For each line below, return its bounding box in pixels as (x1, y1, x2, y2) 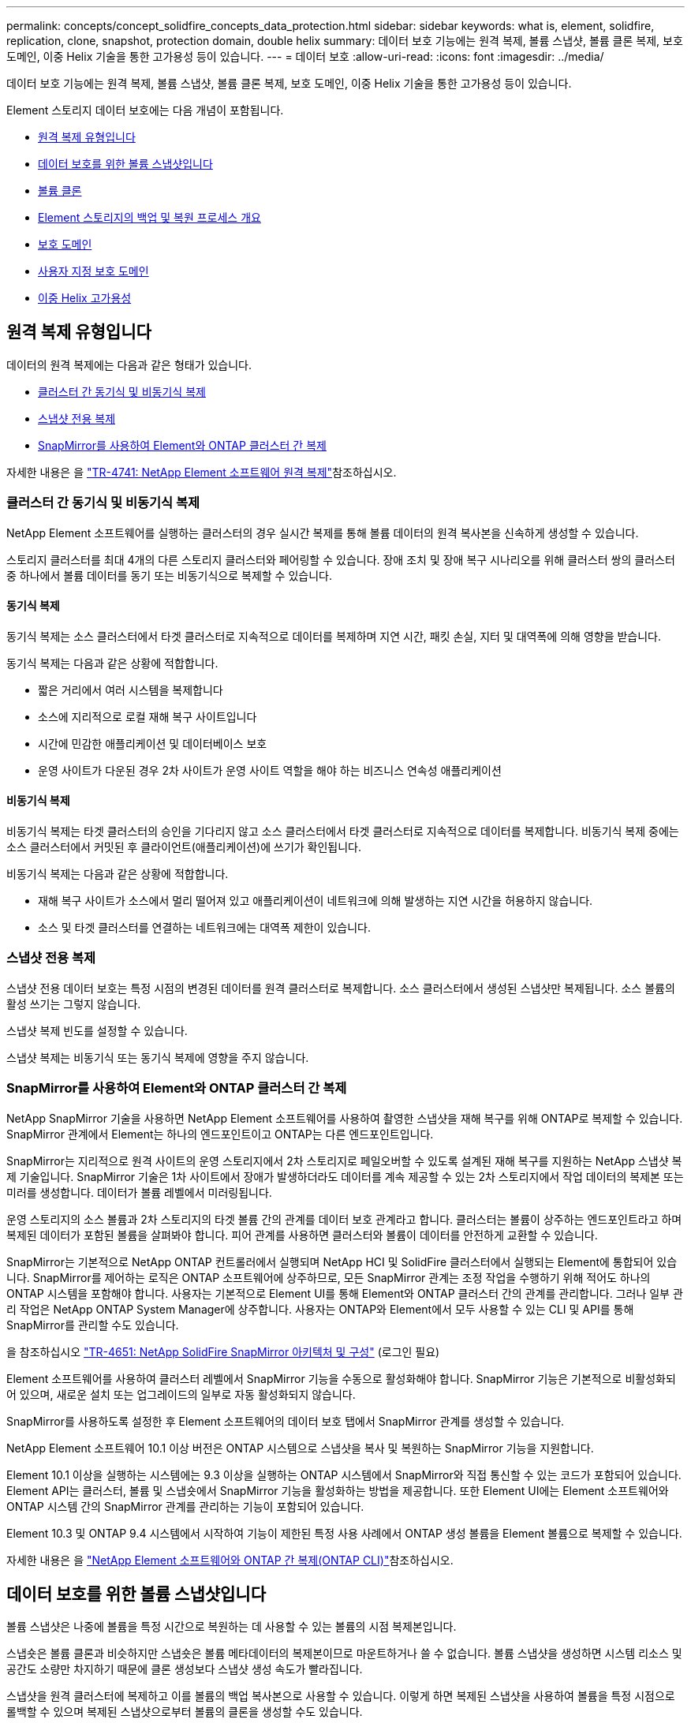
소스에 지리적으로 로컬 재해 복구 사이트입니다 (38, 709, 257, 723)
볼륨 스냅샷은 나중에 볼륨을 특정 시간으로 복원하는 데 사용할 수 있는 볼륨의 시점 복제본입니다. (6, 1620, 457, 1634)
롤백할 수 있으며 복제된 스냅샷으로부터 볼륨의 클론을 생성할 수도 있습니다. (6, 1705, 363, 1719)
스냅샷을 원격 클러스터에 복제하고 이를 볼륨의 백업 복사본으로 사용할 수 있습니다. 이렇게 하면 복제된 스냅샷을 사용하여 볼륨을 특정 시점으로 (6, 1689, 675, 1703)
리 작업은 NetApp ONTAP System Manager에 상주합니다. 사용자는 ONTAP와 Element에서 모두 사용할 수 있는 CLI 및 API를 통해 (6, 1302, 634, 1316)
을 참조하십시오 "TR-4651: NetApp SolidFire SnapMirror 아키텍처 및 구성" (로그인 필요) (6, 1344, 440, 1359)
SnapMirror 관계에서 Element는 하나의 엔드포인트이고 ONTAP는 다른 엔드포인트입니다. (6, 1127, 434, 1141)
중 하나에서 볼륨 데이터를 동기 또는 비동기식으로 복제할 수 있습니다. (6, 568, 332, 582)
